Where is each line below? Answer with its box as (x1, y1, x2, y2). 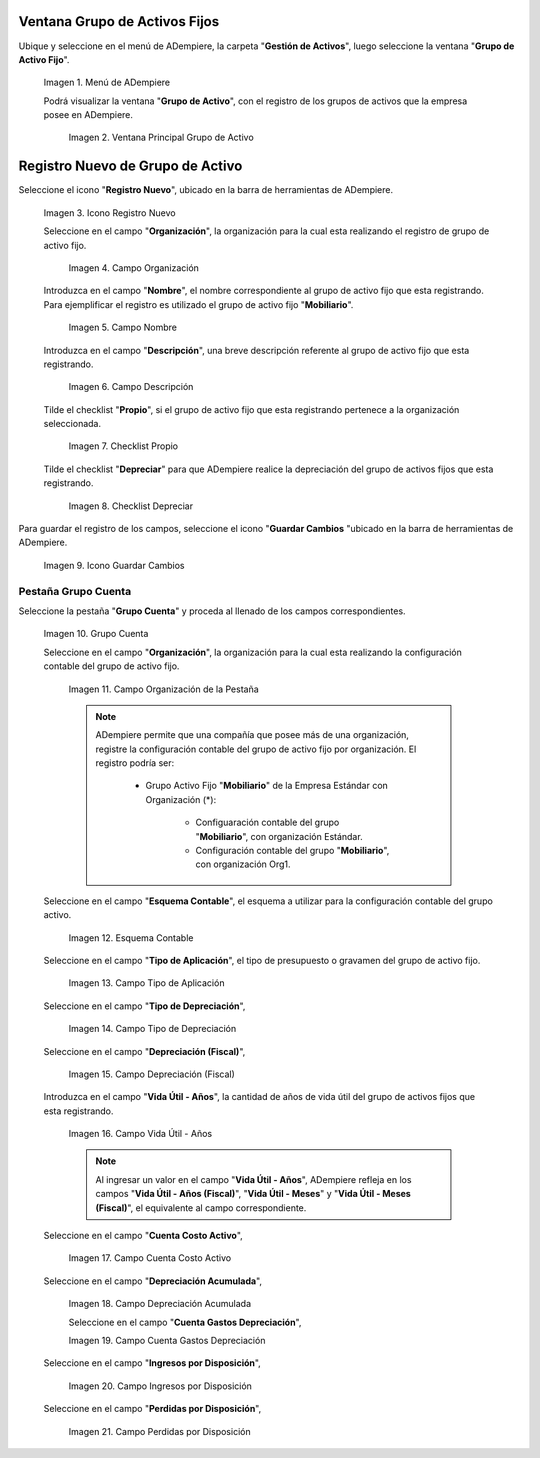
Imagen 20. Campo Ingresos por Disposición (68, 1380, 252, 1392)
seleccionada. (43, 418, 102, 430)
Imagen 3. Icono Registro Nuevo (43, 206, 176, 219)
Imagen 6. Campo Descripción (68, 381, 194, 393)
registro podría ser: (95, 757, 175, 769)
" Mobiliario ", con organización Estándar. (195, 830, 364, 842)
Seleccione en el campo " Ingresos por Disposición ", (43, 1357, 262, 1369)
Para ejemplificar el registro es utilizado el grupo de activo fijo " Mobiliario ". (43, 298, 354, 310)
